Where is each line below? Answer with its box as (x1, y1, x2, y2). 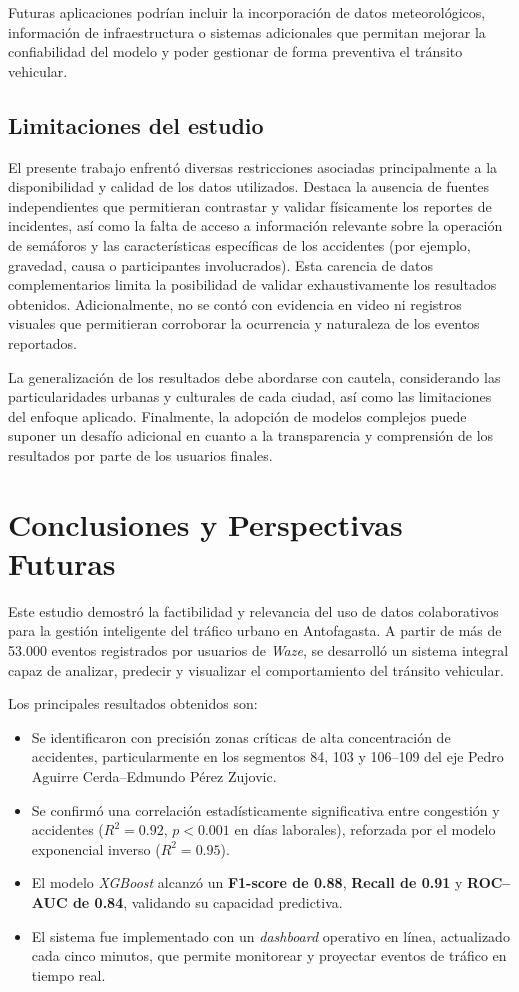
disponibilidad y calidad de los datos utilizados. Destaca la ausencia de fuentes (8, 176, 490, 197)
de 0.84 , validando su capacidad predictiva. (72, 891, 343, 912)
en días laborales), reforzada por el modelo (234, 819, 496, 840)
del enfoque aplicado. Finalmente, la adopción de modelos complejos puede (8, 405, 467, 426)
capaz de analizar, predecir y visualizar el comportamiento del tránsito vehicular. (8, 659, 504, 680)
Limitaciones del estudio (8, 109, 264, 140)
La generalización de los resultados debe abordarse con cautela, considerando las (8, 366, 501, 387)
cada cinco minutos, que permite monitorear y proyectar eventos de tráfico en (31, 945, 507, 966)
